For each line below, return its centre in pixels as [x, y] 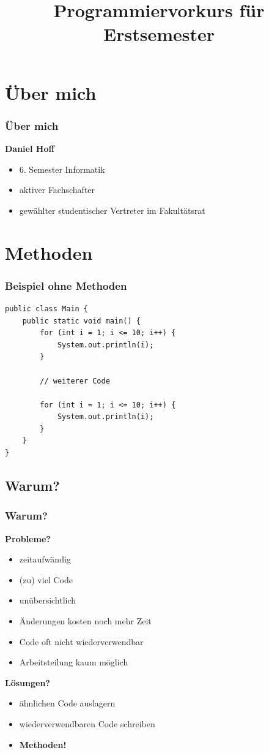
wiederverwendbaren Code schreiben [87, 724]
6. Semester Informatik [62, 169]
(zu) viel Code [46, 579]
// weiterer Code [75, 381]
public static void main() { [81, 321]
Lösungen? [28, 682]
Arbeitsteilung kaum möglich [74, 662]
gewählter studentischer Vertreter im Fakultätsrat [112, 210]
